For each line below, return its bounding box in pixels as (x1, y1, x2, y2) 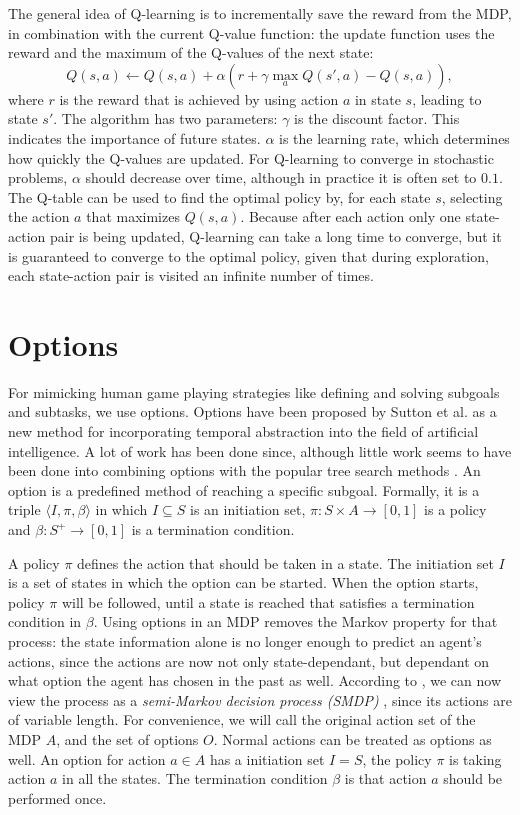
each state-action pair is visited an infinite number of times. (8, 265, 374, 286)
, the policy (362, 748, 432, 769)
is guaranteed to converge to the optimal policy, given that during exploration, (8, 245, 489, 266)
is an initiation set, (190, 499, 306, 520)
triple (8, 499, 41, 520)
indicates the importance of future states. (8, 127, 261, 148)
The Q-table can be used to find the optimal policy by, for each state (8, 186, 431, 207)
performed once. (8, 787, 107, 808)
